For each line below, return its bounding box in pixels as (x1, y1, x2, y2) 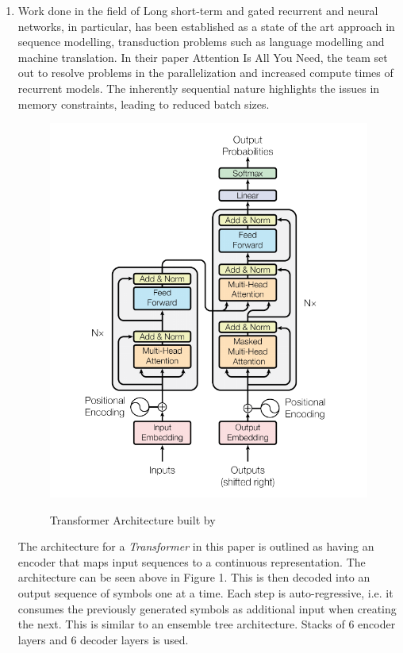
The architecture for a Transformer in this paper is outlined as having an (17, 538, 374, 555)
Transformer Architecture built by (49, 511, 216, 528)
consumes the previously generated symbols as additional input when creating (17, 600, 397, 617)
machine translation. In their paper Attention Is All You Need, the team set (17, 48, 388, 65)
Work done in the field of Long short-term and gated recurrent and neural (17, 2, 378, 18)
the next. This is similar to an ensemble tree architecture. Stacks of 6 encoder (17, 616, 396, 632)
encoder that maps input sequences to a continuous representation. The (17, 553, 366, 570)
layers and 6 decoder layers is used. (17, 631, 189, 647)
